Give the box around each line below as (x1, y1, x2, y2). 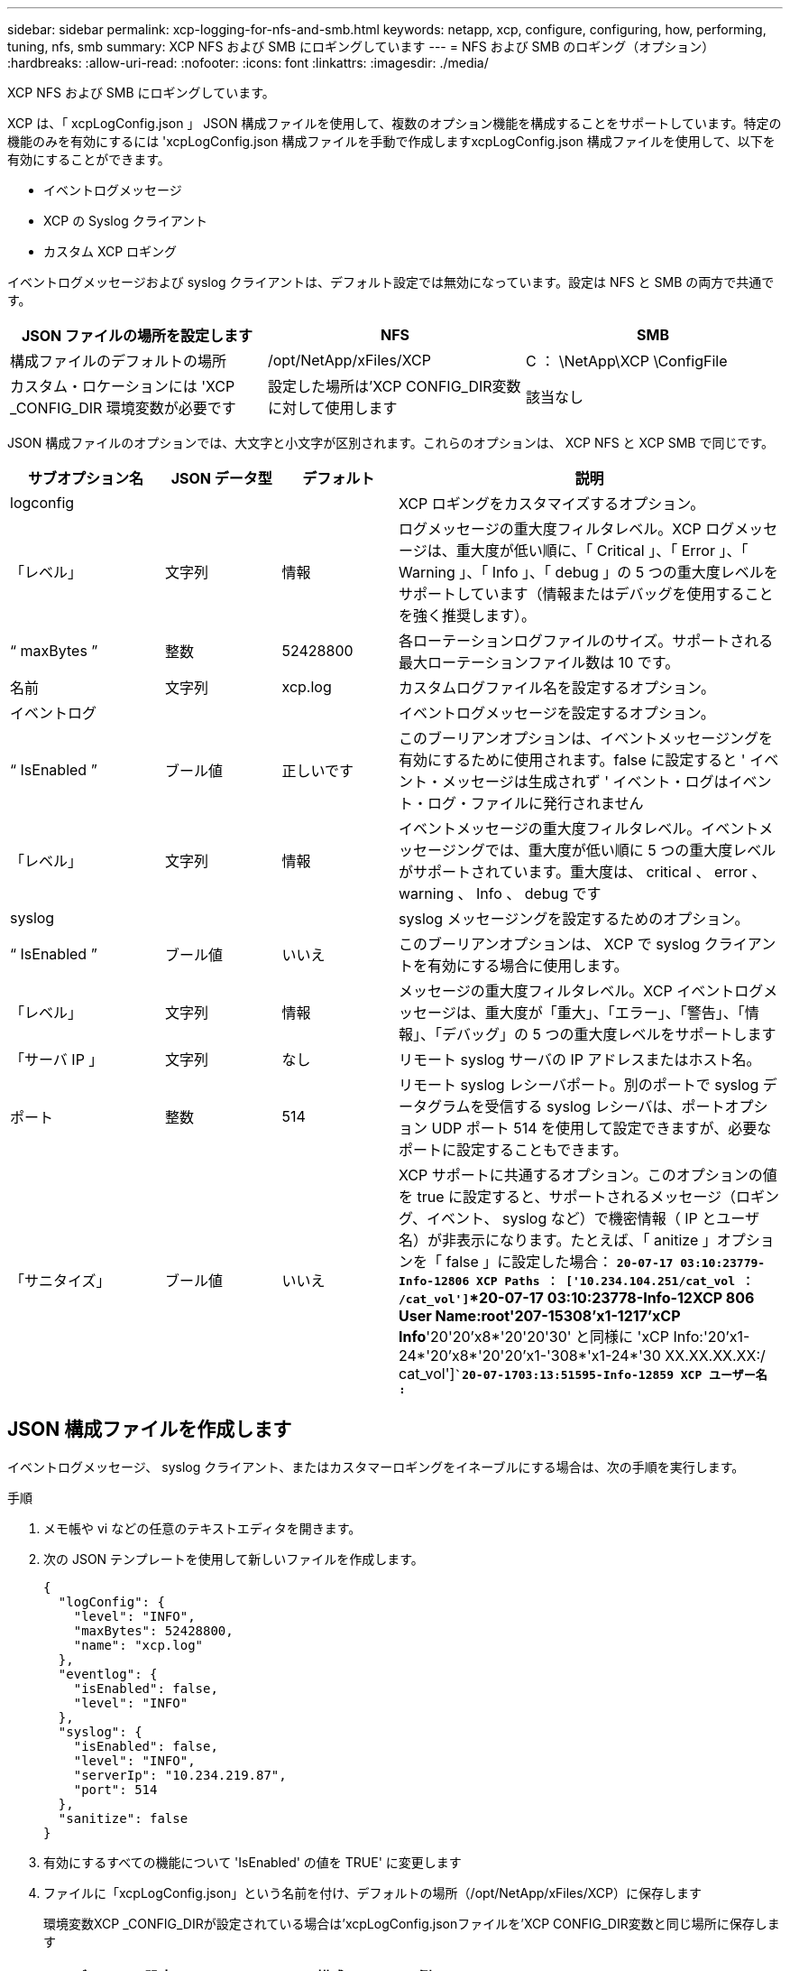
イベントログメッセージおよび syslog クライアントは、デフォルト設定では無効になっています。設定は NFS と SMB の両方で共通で (7, 274, 775, 290)
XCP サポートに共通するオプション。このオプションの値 (399, 1166, 777, 1184)
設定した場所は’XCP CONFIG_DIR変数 (267, 377, 521, 395)
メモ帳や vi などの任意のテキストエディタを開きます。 (43, 1520, 362, 1536)
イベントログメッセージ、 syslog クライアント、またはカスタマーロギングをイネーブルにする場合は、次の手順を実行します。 (7, 1458, 745, 1475)
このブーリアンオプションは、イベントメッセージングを (399, 729, 774, 747)
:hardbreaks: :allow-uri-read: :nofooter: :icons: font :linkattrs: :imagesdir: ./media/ (7, 55, 489, 70)
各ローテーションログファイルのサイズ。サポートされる (399, 632, 774, 650)
